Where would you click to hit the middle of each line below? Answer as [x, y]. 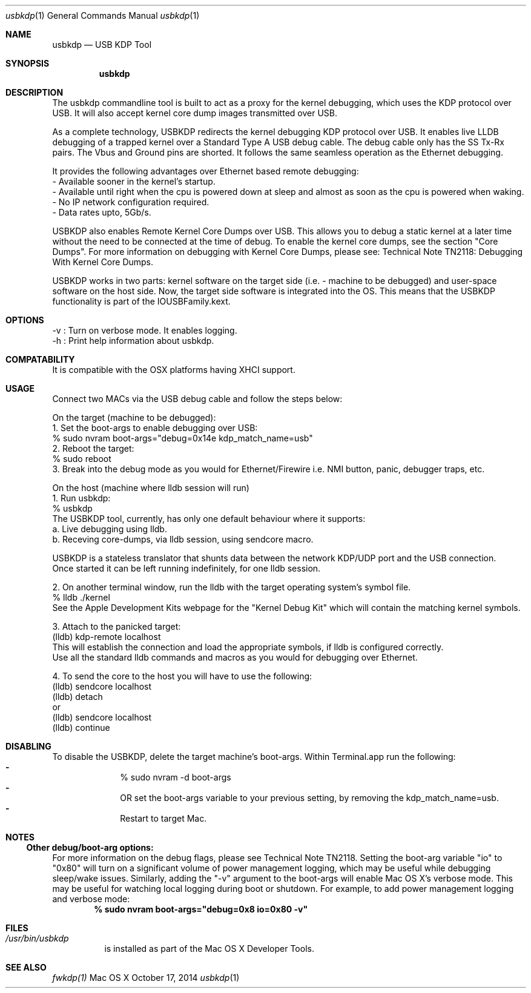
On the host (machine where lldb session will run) [151, 488]
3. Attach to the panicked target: [117, 626]
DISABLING [28, 746]
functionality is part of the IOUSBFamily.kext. [141, 301]
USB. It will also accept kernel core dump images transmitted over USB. [195, 113]
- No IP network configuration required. [131, 202]
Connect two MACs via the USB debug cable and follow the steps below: [197, 399]
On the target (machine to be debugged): [134, 417]
